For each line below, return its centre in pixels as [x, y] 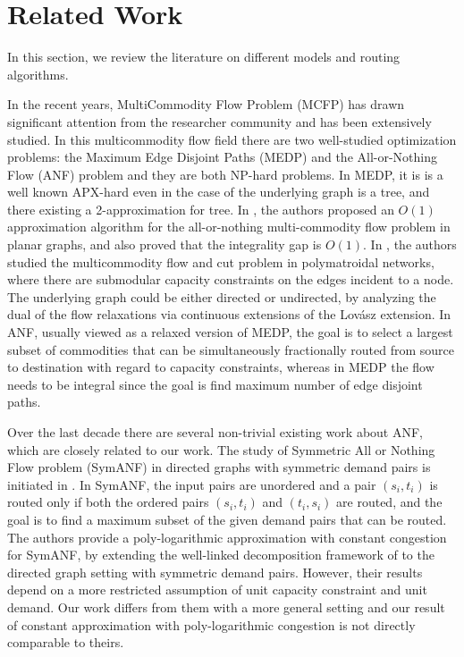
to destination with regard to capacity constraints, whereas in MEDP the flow [221, 367]
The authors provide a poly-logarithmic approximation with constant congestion [227, 537]
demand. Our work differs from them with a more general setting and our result [226, 606]
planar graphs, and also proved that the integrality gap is [165, 244]
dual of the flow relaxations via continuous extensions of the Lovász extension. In [229, 314]
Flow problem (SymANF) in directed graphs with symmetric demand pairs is [219, 467]
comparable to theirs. [66, 642]
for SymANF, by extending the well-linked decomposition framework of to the [221, 555]
